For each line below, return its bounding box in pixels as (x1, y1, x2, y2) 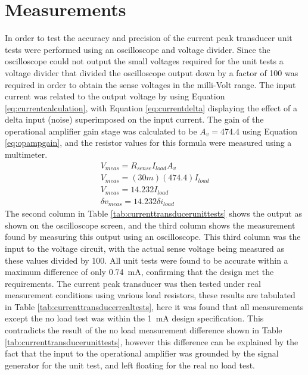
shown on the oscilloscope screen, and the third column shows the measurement (5, 218, 295, 231)
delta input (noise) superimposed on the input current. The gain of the (5, 113, 264, 126)
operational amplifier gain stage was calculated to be (5, 124, 197, 137)
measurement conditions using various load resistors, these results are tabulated (5, 289, 295, 301)
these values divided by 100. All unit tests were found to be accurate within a (5, 254, 288, 266)
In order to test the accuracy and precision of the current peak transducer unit (5, 32, 293, 44)
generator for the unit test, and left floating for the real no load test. (5, 358, 255, 371)
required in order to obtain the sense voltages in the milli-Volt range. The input (5, 78, 296, 90)
